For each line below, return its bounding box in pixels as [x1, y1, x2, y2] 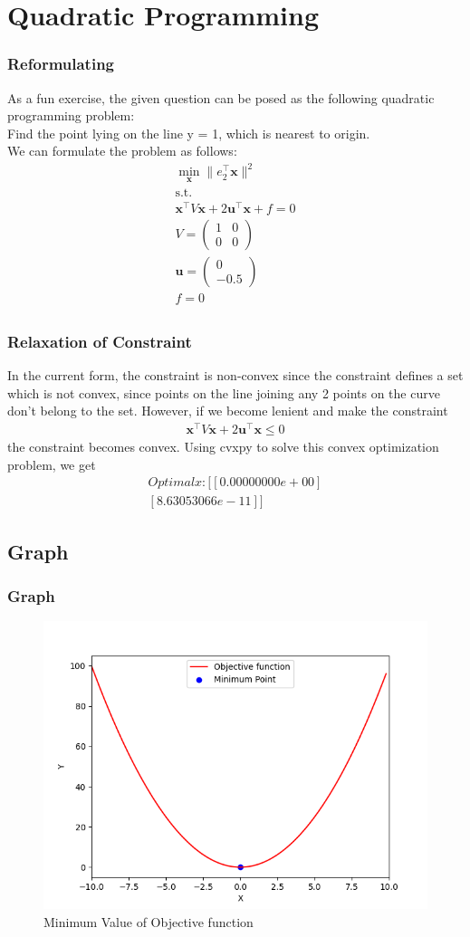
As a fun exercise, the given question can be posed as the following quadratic [7, 88, 435, 107]
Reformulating [7, 53, 114, 75]
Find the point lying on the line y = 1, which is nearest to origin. [7, 123, 370, 142]
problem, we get [7, 454, 96, 473]
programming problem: [7, 106, 135, 125]
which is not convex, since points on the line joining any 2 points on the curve [7, 383, 440, 402]
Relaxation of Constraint [7, 330, 192, 352]
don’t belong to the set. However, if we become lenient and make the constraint [7, 401, 448, 420]
